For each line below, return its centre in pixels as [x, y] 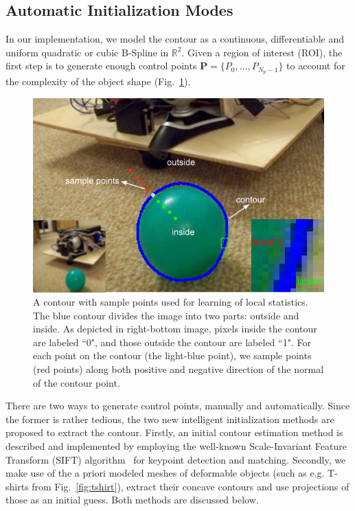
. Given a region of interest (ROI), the [262, 52]
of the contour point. [77, 382]
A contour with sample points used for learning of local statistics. [171, 302]
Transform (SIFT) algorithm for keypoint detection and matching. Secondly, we [176, 459]
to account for [316, 66]
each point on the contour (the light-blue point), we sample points [172, 355]
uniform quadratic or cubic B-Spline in [87, 52]
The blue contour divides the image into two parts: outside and [166, 315]
